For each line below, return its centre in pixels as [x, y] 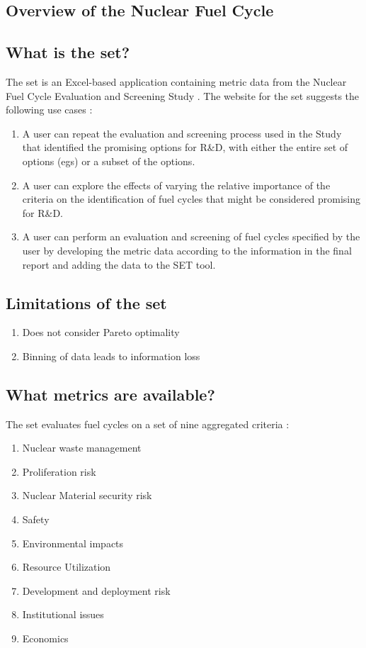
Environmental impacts [73, 543]
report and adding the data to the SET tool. [119, 264]
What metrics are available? [110, 394]
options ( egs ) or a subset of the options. [109, 161]
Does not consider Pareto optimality [101, 332]
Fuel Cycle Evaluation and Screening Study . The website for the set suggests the [183, 95]
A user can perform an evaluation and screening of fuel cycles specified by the [191, 236]
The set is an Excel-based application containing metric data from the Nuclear [176, 81]
